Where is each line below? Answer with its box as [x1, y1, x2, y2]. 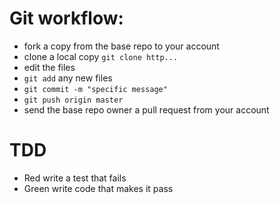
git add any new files [23, 72, 113, 84]
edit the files [23, 61, 76, 73]
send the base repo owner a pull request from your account [23, 103, 270, 116]
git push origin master [23, 95, 124, 105]
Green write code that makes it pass [23, 182, 174, 194]
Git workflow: [9, 7, 124, 30]
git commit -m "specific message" [23, 84, 168, 94]
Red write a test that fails [23, 172, 127, 184]
